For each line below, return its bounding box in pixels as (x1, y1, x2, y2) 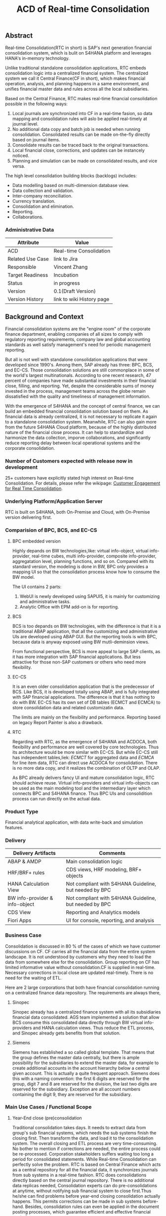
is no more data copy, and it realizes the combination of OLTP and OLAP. (12, 765, 161, 771)
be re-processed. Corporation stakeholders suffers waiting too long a (12, 1151, 154, 1156)
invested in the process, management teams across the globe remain (5, 388, 146, 394)
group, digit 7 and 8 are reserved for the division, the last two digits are (12, 1081, 157, 1087)
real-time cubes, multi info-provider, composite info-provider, (31, 553, 157, 559)
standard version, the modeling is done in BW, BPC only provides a (12, 563, 148, 569)
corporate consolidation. (5, 445, 55, 451)
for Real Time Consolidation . (5, 486, 63, 491)
